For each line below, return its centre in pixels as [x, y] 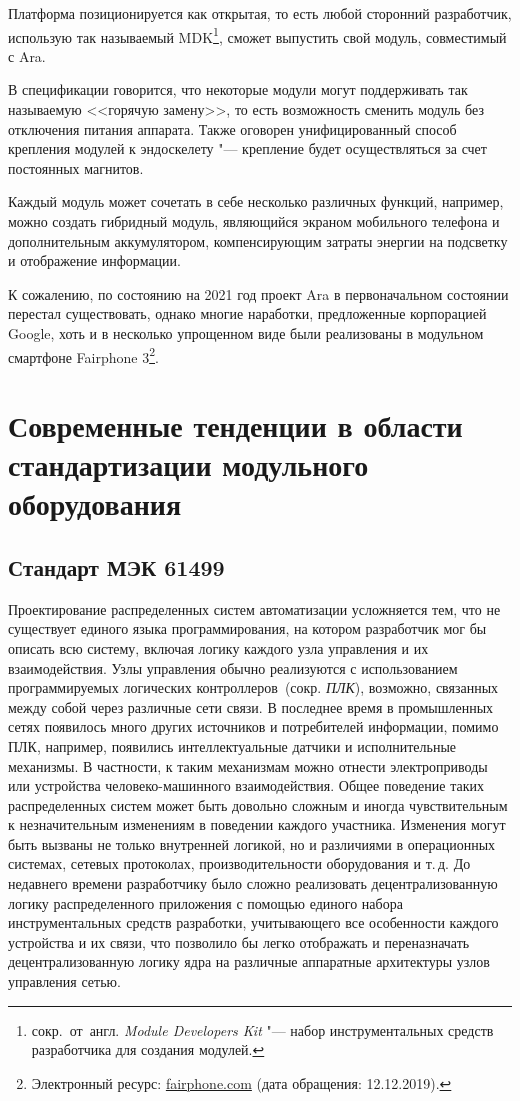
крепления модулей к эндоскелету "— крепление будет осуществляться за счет [247, 148]
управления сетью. [64, 981]
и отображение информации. [94, 260]
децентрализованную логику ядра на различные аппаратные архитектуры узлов [249, 961]
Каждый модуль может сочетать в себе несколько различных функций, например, [256, 201]
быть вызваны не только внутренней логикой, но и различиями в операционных [252, 843]
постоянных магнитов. [76, 167]
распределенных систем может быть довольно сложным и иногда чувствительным [258, 804]
